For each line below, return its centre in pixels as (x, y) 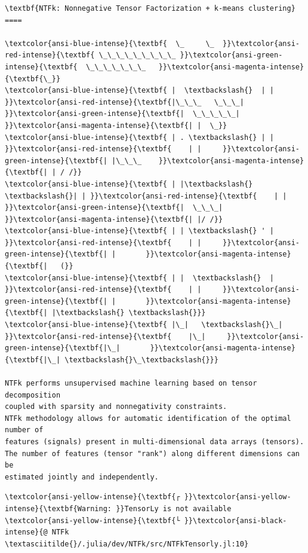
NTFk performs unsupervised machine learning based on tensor (131, 383)
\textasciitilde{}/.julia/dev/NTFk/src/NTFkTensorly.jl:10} (127, 544)
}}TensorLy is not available (174, 508)
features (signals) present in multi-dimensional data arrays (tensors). (155, 442)
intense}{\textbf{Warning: (58, 508)
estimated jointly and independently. (82, 477)
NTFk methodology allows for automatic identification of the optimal (148, 418)
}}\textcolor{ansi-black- (235, 520)
